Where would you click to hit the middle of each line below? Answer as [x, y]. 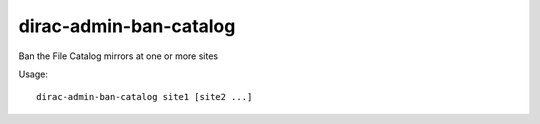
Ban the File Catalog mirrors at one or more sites [118, 56]
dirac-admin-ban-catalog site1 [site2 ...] [144, 97]
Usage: [33, 74]
